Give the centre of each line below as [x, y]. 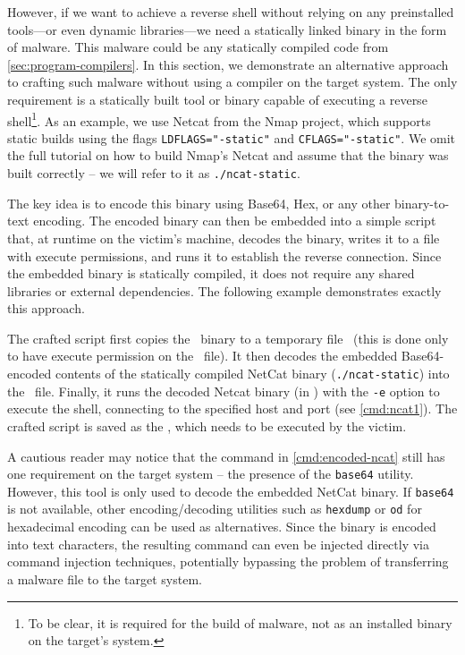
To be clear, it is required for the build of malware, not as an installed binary [240, 622]
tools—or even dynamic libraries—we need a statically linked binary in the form [227, 29]
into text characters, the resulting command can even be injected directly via [219, 544]
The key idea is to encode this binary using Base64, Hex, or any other [199, 203]
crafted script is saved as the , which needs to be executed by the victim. [207, 425]
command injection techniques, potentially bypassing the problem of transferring [228, 561]
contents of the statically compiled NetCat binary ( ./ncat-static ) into [253, 374]
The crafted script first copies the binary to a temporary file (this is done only [228, 338]
